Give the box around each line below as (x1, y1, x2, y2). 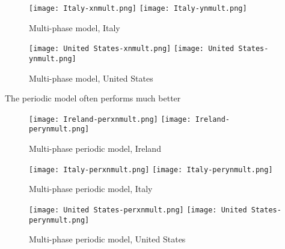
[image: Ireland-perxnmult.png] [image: (29, 115, 191, 124)
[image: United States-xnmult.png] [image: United (29, 44, 234, 53)
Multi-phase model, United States (29, 71, 153, 84)
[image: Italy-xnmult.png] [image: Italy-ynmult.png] (29, 4, 247, 13)
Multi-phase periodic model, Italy (29, 182, 153, 195)
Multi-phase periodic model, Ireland (29, 142, 161, 155)
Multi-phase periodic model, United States (29, 233, 186, 245)
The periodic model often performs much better (5, 92, 181, 104)
